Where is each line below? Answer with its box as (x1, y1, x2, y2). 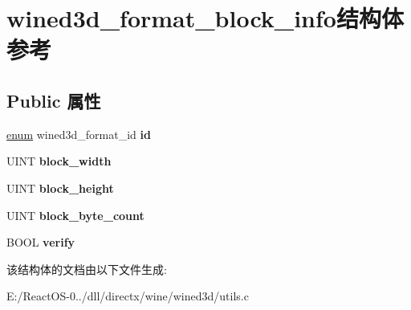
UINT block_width (6, 153, 112, 169)
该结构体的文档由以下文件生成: (6, 260, 167, 277)
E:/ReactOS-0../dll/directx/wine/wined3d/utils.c (6, 288, 249, 304)
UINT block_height (6, 179, 114, 196)
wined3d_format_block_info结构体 (6, 2, 404, 35)
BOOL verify (6, 234, 75, 251)
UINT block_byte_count (6, 206, 144, 223)
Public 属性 (6, 88, 101, 112)
